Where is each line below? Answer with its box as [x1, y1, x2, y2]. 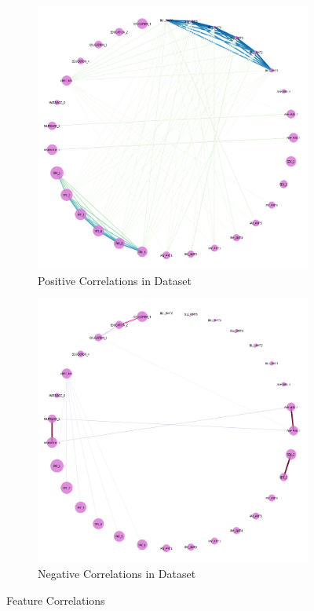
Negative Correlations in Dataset [38, 565, 196, 581]
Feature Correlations [6, 591, 105, 608]
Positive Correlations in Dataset [38, 272, 192, 288]
